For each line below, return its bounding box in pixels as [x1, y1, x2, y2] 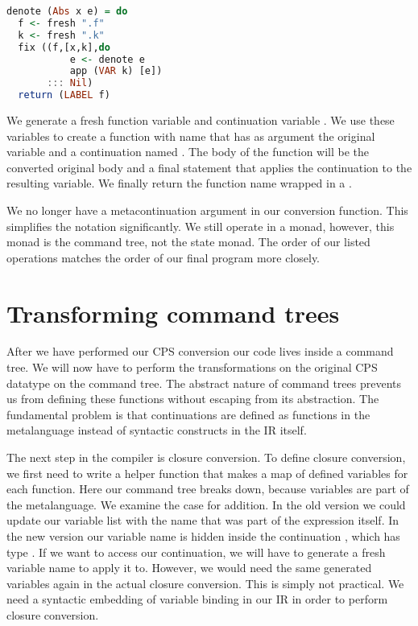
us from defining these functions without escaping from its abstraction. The [6, 390, 379, 407]
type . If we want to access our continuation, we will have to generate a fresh [6, 543, 386, 560]
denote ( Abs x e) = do [6, 6, 128, 17]
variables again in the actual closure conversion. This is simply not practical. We [6, 575, 404, 591]
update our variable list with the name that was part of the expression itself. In [6, 512, 399, 529]
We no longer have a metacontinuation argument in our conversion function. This [6, 201, 408, 218]
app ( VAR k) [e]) [69, 65, 163, 77]
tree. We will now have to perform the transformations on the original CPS [6, 359, 378, 376]
